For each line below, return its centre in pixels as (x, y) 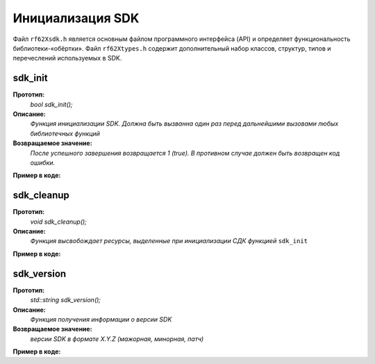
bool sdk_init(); (51, 104)
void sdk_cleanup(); (58, 222)
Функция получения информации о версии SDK (101, 319)
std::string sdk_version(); (65, 300)
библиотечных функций (65, 133)
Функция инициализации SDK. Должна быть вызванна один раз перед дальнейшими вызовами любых (184, 124)
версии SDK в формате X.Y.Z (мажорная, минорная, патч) (117, 339)
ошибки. (43, 163)
